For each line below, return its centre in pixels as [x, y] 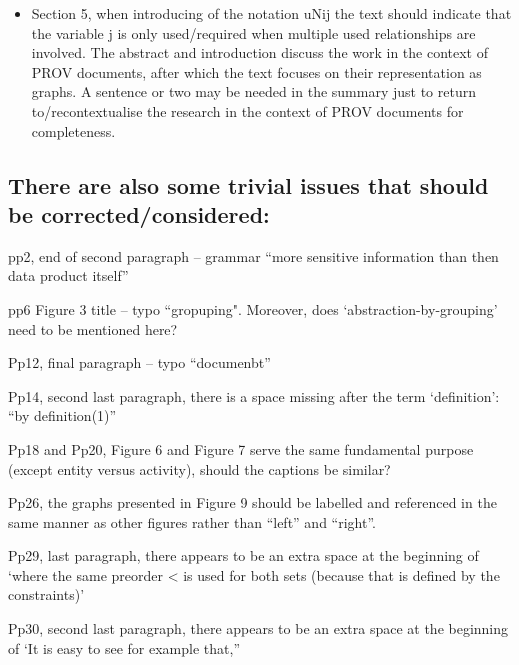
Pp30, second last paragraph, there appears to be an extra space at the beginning [258, 628]
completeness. [73, 130]
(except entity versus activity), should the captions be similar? [199, 468]
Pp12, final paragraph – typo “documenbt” [139, 362]
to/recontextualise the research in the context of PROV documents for [247, 110]
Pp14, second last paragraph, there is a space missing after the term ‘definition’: [254, 395]
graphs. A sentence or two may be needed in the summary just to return [253, 91]
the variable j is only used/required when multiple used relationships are [253, 32]
